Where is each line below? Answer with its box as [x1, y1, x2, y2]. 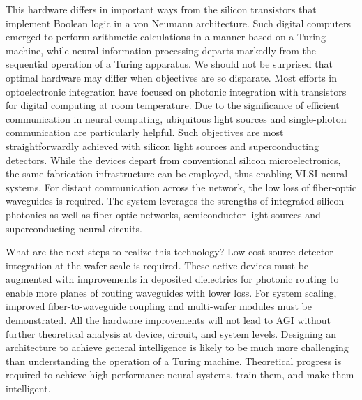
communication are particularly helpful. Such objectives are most [6, 125, 284, 140]
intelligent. [6, 381, 51, 396]
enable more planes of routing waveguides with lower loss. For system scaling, [6, 285, 337, 299]
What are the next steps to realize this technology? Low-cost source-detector [6, 244, 333, 259]
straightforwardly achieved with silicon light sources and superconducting [6, 138, 319, 153]
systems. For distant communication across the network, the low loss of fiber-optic [6, 179, 356, 194]
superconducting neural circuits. [6, 221, 142, 235]
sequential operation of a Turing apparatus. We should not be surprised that [6, 57, 333, 71]
